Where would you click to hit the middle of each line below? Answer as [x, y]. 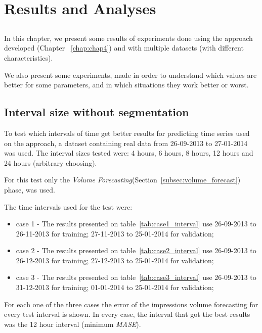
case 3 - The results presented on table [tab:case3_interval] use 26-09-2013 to [136, 277]
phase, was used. [30, 189]
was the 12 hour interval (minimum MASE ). [73, 324]
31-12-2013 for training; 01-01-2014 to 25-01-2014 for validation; [115, 287]
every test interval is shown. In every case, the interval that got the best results [127, 314]
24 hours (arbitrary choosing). [51, 162]
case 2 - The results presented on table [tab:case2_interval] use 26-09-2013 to [136, 250]
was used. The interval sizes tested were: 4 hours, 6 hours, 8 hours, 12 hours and [129, 153]
